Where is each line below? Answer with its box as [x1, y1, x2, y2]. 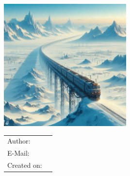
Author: [7, 136, 31, 146]
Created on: [7, 160, 42, 170]
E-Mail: [7, 148, 30, 158]
